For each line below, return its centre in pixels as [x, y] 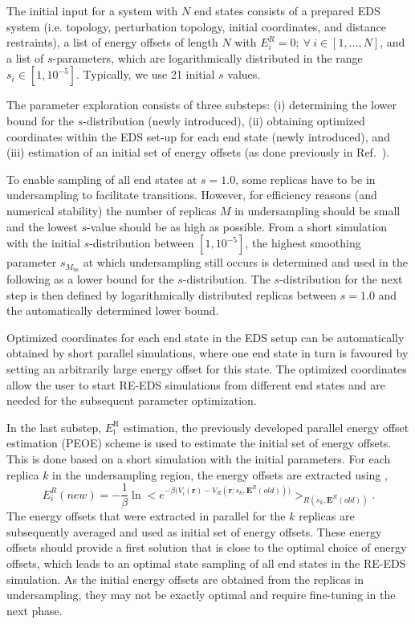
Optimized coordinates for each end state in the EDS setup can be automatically [205, 337]
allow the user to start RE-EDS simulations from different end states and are [196, 384]
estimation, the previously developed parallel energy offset [266, 427]
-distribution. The [226, 278]
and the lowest [42, 226]
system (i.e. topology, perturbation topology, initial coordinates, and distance [197, 26]
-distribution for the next [341, 278]
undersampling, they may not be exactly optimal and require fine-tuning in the [201, 595]
